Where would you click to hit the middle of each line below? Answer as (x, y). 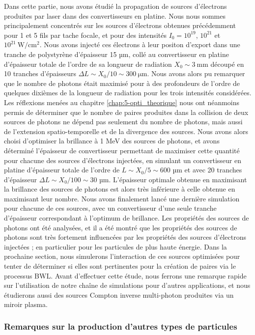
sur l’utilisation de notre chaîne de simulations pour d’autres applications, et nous (127, 285)
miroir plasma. (26, 304)
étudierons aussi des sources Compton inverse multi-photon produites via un (119, 294)
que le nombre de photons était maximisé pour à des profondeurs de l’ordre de (122, 83)
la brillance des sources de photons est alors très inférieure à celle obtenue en (120, 189)
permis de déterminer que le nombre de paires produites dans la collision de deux (126, 112)
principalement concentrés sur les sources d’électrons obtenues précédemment (120, 25)
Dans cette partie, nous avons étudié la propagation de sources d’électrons (115, 6)
